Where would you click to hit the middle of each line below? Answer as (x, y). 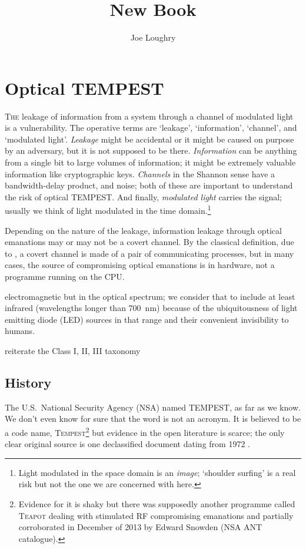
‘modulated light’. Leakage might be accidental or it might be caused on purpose (149, 139)
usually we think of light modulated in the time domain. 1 (108, 210)
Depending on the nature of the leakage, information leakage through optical (143, 230)
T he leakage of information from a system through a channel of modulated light (149, 116)
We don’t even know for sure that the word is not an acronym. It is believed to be (153, 419)
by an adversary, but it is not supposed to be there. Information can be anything (151, 151)
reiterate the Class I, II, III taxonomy (73, 350)
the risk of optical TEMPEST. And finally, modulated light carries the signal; (143, 196)
